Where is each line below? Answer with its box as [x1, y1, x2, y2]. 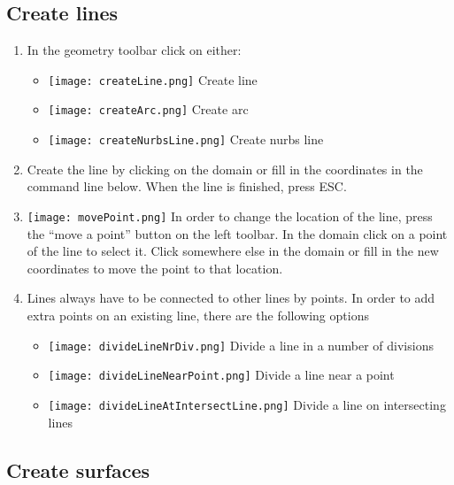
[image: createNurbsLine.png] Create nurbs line [48, 130, 324, 149]
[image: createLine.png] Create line [48, 70, 258, 89]
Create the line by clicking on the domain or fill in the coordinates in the [27, 159, 423, 178]
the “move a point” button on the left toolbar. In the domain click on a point [27, 224, 448, 242]
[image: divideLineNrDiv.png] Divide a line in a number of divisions [48, 335, 434, 354]
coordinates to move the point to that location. [27, 258, 283, 277]
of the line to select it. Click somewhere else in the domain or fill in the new [27, 242, 439, 260]
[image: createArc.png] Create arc [48, 100, 249, 119]
